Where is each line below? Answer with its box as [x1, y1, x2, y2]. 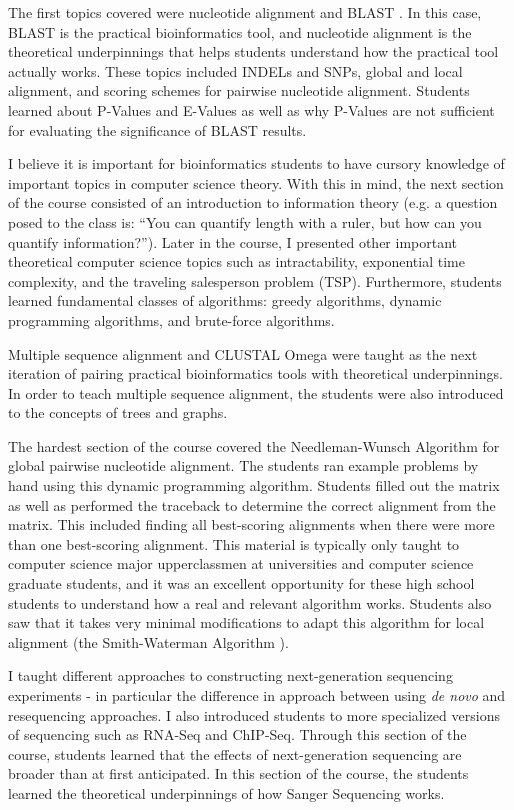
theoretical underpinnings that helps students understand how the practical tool [8, 41, 499, 62]
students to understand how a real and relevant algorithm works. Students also [8, 592, 492, 613]
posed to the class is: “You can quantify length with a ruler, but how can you [8, 211, 482, 232]
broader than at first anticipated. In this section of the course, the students [8, 763, 469, 784]
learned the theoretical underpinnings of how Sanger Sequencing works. [8, 782, 445, 803]
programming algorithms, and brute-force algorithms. [8, 309, 335, 330]
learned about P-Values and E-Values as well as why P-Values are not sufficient [8, 99, 495, 120]
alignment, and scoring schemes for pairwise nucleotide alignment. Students [8, 80, 470, 101]
